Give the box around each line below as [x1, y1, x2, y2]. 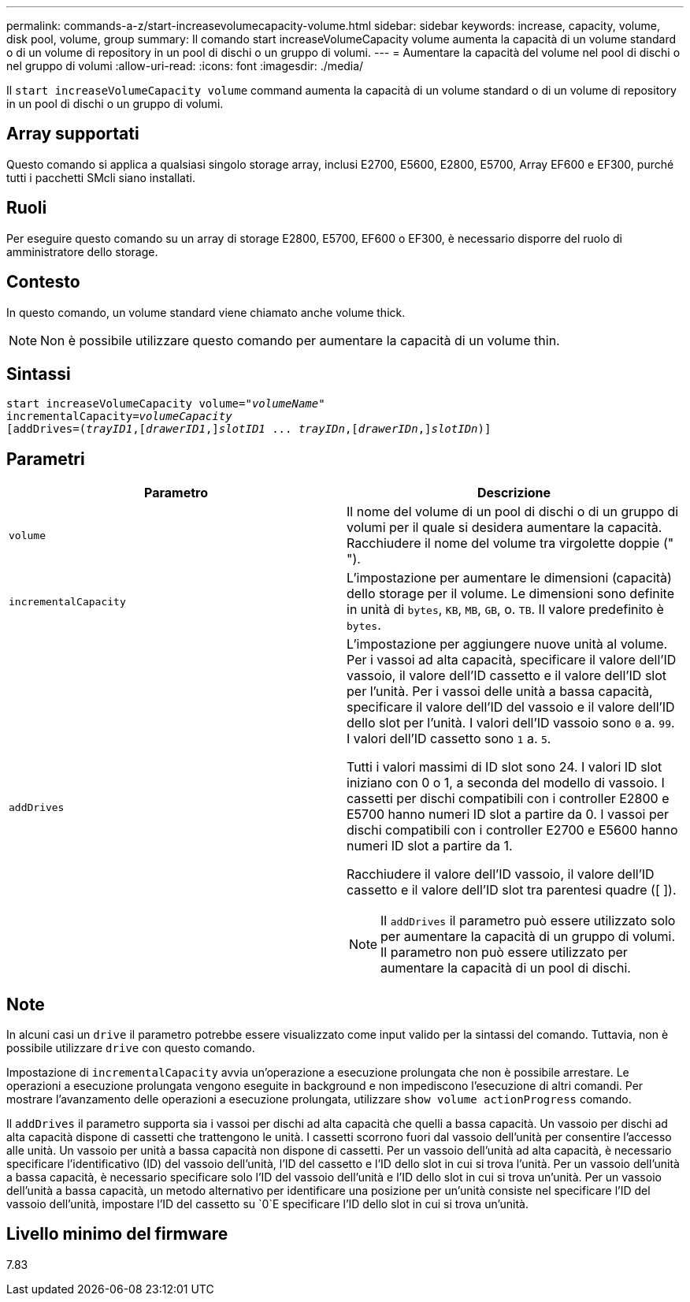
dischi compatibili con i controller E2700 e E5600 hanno [347, 822, 678, 839]
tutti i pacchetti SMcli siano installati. [6, 170, 195, 184]
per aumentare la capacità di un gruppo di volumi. [380, 928, 676, 945]
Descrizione [477, 485, 551, 501]
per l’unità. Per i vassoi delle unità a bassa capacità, [347, 683, 653, 700]
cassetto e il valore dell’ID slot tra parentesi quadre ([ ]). [347, 882, 677, 898]
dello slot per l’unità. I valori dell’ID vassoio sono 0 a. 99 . [347, 715, 675, 731]
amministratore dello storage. [6, 244, 158, 259]
